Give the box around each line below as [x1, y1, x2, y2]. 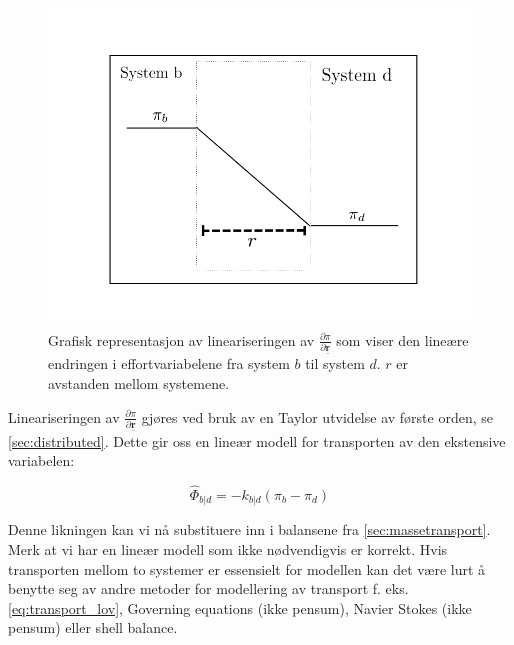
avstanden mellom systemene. [48, 373, 230, 394]
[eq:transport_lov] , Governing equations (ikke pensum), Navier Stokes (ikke [8, 597, 472, 618]
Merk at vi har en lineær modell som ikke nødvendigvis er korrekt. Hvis [8, 538, 448, 559]
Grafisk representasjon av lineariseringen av [48, 329, 315, 350]
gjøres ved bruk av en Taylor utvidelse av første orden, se [141, 406, 493, 427]
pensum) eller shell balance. [8, 617, 178, 638]
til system [305, 353, 365, 374]
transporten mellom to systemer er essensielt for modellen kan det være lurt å [8, 558, 486, 579]
